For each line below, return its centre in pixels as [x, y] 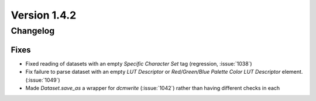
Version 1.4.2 [44, 15]
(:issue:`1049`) [43, 80]
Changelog [33, 31]
